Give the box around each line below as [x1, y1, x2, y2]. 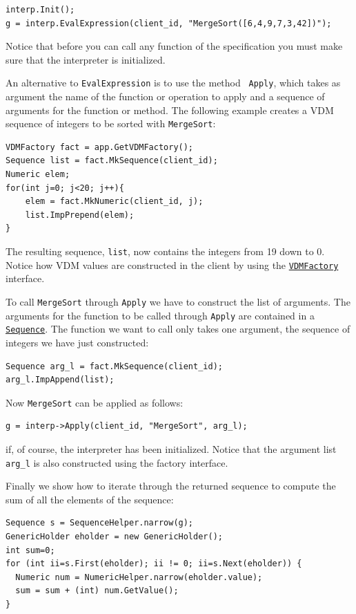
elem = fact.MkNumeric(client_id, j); [25, 196, 204, 207]
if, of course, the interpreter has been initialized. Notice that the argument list [6, 441, 337, 456]
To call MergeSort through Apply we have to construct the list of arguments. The [6, 294, 350, 308]
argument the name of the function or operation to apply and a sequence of [6, 89, 325, 104]
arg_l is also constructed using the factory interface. [6, 455, 228, 469]
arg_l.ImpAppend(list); [6, 375, 115, 385]
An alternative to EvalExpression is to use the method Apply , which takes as [6, 75, 341, 90]
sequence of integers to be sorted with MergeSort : [6, 116, 216, 131]
